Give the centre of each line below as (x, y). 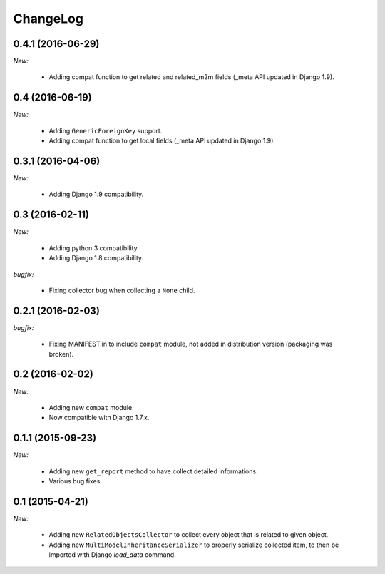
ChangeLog (48, 19)
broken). (61, 354)
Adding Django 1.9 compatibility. (96, 194)
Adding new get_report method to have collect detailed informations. (153, 471)
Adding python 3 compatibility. (94, 248)
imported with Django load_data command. (112, 555)
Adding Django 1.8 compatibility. (96, 258)
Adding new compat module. (92, 407)
